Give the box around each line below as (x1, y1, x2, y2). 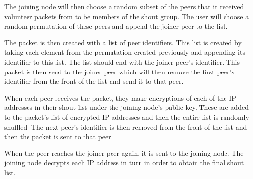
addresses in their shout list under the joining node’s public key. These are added (4, 102, 249, 112)
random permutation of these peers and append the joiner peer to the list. (4, 21, 228, 31)
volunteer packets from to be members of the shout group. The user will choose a (4, 11, 249, 21)
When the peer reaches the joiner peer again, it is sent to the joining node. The (4, 147, 244, 158)
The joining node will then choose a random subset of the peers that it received (4, 1, 244, 11)
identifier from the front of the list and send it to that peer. (4, 76, 184, 86)
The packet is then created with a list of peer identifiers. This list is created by (4, 37, 242, 47)
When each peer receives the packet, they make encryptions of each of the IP (4, 92, 236, 103)
